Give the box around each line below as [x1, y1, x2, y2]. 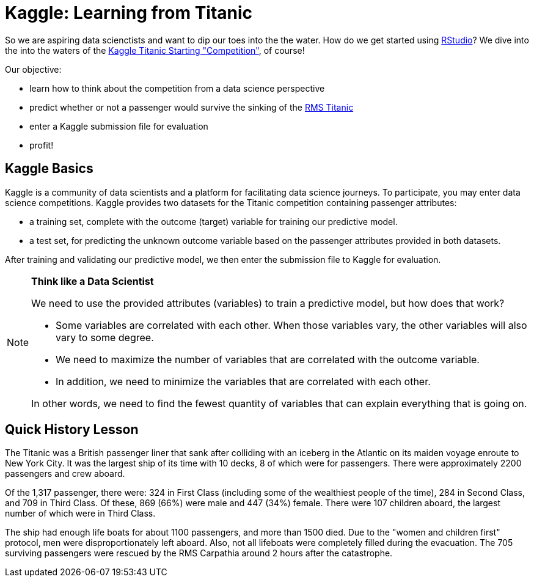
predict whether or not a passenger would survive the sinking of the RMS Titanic [29, 101, 354, 112]
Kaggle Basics [5, 161, 93, 177]
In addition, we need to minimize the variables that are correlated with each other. [56, 375, 431, 388]
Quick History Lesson [5, 422, 139, 438]
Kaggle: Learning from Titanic [5, 2, 253, 23]
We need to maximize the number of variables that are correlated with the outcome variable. [56, 353, 480, 366]
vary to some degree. [56, 331, 154, 344]
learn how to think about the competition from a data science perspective [29, 83, 325, 94]
